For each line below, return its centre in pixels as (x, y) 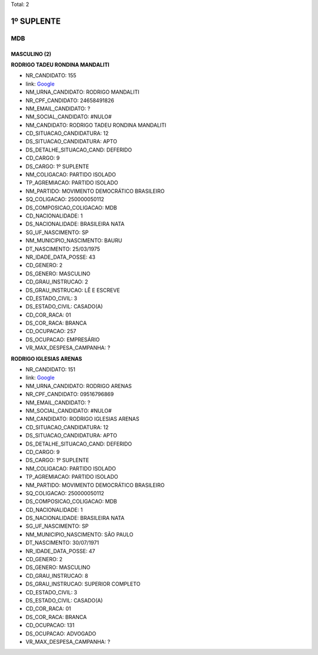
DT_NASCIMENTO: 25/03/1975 (63, 249)
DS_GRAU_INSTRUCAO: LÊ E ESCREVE (73, 290)
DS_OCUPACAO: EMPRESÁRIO (63, 340)
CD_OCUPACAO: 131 (50, 626)
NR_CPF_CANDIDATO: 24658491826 (70, 100)
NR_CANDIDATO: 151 (51, 370)
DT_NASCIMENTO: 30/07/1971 (62, 543)
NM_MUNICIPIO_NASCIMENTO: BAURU (74, 241)
